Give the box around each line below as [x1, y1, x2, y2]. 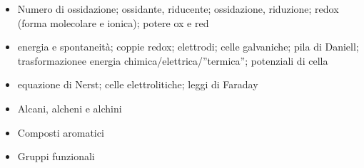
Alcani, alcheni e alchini [17, 100, 122, 115]
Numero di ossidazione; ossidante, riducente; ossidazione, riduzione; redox [17, 1, 339, 16]
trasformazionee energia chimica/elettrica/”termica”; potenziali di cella [17, 53, 328, 68]
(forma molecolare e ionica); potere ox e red [17, 15, 209, 30]
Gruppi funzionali [17, 149, 95, 164]
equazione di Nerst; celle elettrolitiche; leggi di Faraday [17, 77, 258, 92]
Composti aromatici [17, 125, 104, 140]
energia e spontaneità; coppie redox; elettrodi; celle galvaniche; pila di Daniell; [17, 39, 359, 54]
